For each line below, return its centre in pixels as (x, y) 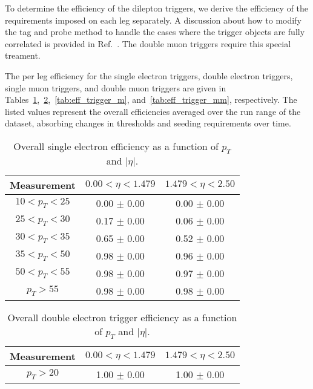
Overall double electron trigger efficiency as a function (122, 318)
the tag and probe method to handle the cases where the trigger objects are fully (155, 32)
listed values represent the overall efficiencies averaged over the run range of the (153, 111)
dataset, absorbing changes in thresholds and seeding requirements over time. (148, 123)
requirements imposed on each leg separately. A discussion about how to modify (153, 20)
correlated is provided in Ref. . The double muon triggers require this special (148, 43)
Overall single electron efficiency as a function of (116, 146)
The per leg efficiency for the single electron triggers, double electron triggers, (149, 75)
